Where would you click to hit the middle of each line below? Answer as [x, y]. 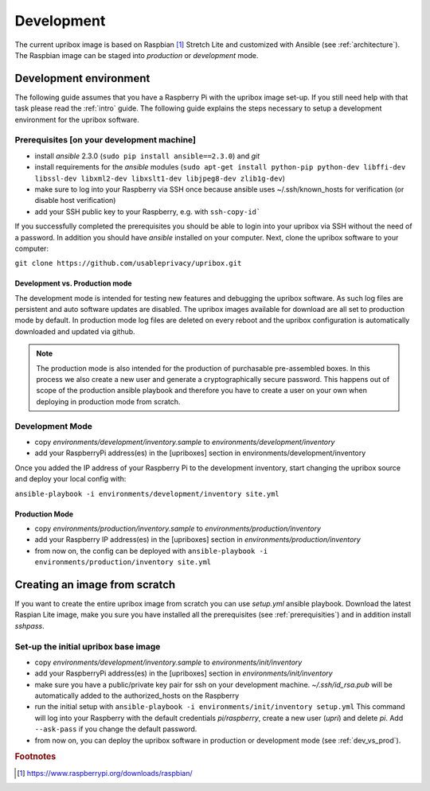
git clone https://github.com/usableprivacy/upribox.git [128, 263]
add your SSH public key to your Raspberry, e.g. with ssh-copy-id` [148, 212]
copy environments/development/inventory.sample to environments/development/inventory [185, 442]
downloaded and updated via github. [75, 331]
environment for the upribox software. [77, 119]
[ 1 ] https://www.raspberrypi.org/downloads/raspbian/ [105, 773]
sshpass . [30, 625]
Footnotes [35, 757]
